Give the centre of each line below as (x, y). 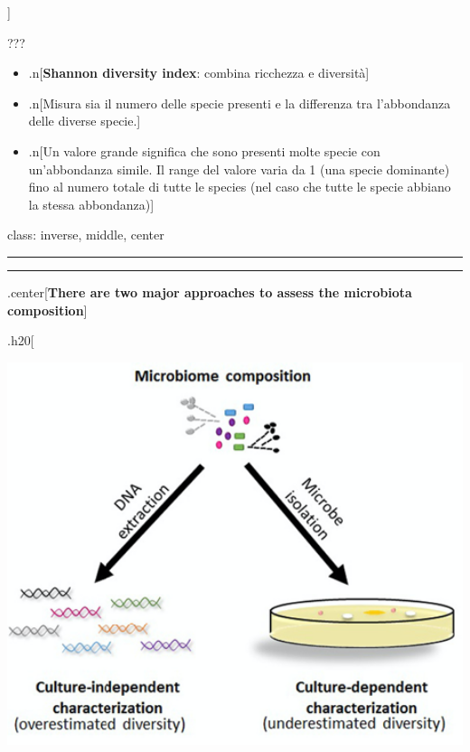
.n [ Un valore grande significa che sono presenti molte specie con (204, 150)
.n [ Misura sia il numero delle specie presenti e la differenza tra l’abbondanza (240, 103)
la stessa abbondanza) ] (91, 204)
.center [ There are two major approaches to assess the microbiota (210, 291)
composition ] (47, 310)
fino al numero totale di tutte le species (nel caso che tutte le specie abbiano (240, 187)
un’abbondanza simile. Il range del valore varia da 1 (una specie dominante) (239, 169)
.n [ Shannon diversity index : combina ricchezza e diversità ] (199, 73)
